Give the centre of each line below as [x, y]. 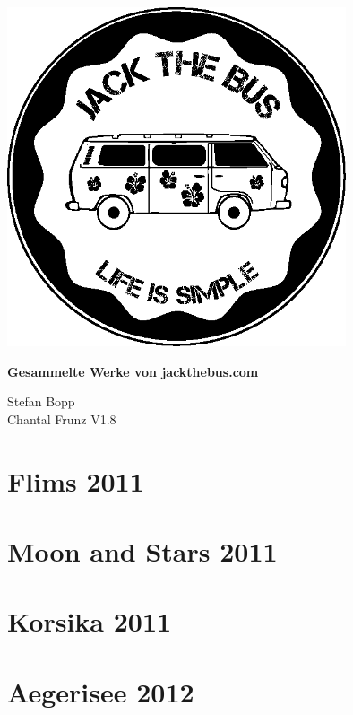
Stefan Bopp [41, 401]
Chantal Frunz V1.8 [62, 419]
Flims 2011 [76, 480]
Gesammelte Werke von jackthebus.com [133, 371]
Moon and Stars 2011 [142, 550]
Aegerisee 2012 [101, 691]
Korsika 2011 [90, 621]
